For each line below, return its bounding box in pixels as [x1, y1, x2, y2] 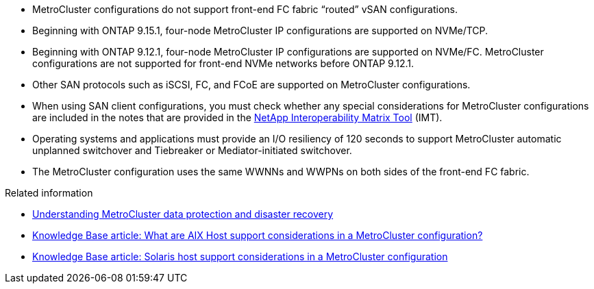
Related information [5, 187, 93, 199]
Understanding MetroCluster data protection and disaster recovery [32, 208, 334, 220]
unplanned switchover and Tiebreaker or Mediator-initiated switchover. [32, 144, 352, 156]
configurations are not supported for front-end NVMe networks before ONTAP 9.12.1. [32, 58, 414, 69]
